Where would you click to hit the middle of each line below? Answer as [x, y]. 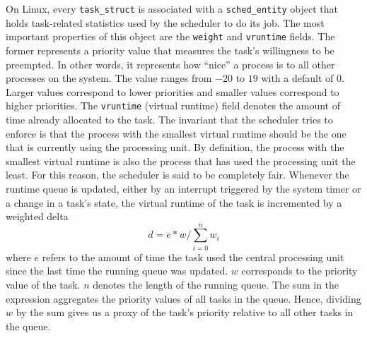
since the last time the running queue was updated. [117, 271]
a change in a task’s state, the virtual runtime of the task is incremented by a [174, 202]
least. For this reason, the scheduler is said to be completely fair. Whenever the [177, 175]
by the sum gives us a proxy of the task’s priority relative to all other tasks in [185, 312]
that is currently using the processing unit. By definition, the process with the [175, 147]
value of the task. [43, 284]
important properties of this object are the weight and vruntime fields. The [170, 36]
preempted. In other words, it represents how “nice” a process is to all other [170, 64]
